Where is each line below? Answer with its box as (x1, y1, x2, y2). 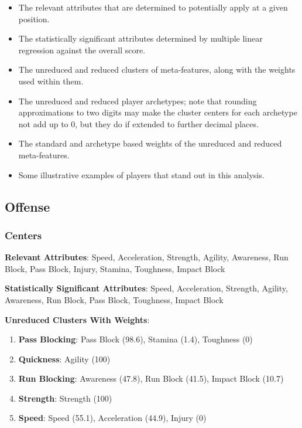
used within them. (18, 74, 84, 87)
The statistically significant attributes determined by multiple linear (18, 32, 263, 45)
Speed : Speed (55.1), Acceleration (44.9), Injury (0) (18, 412, 207, 424)
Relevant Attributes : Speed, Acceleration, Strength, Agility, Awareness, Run (5, 251, 289, 263)
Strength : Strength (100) (18, 392, 112, 404)
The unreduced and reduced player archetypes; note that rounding (18, 94, 257, 107)
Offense (5, 197, 50, 215)
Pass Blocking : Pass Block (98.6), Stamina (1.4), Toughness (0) (18, 333, 253, 345)
